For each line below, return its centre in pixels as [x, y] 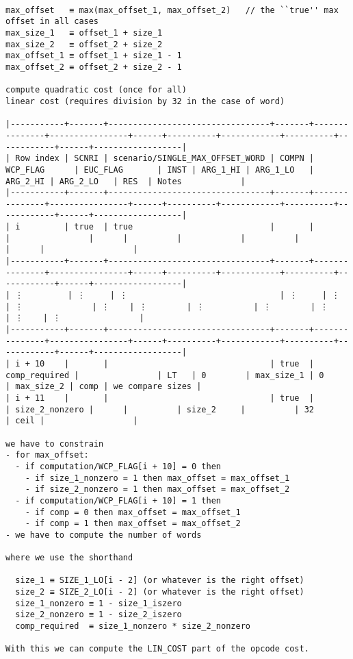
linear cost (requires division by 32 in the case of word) [145, 101]
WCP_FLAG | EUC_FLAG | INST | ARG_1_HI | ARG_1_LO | [160, 170]
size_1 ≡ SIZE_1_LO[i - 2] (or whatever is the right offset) [160, 581]
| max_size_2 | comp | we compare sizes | [104, 387]
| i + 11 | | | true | [160, 398]
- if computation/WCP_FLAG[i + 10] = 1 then [118, 500]
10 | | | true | [174, 364]
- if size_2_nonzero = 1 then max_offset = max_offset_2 [157, 489]
